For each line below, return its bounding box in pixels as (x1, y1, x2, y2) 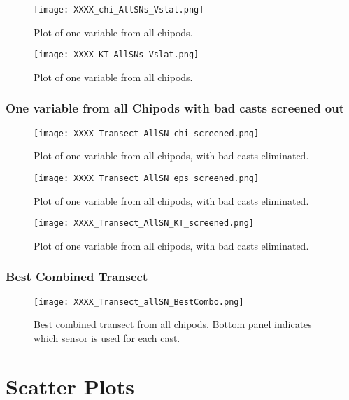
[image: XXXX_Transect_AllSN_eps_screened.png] (34, 173, 259, 183)
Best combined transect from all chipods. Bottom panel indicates (34, 317, 312, 331)
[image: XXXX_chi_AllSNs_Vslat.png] (34, 5, 204, 15)
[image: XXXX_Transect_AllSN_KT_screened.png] (34, 218, 254, 229)
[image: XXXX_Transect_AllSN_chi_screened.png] (34, 128, 259, 138)
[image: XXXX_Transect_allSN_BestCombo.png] (34, 297, 244, 307)
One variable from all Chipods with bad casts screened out (6, 99, 345, 117)
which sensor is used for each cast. (34, 330, 180, 345)
